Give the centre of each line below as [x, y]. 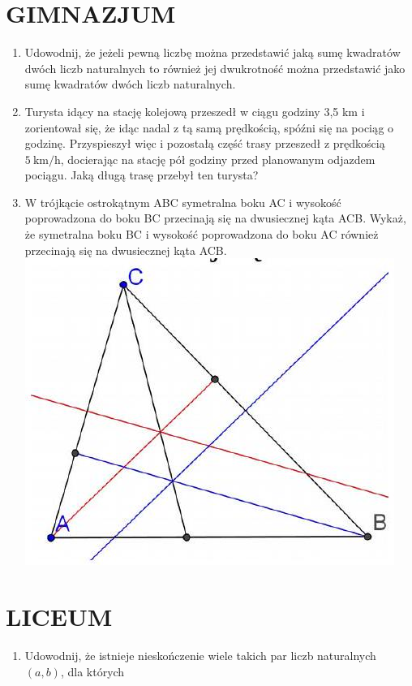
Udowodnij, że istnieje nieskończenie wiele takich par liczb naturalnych [200, 655]
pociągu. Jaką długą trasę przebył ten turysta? [142, 175]
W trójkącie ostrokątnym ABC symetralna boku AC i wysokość [183, 202]
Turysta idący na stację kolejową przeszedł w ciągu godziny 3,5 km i [195, 111]
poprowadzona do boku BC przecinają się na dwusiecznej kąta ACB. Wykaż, [215, 218]
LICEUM [59, 617]
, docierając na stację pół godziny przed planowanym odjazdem [218, 159]
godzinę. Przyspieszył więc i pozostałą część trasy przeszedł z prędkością [205, 143]
